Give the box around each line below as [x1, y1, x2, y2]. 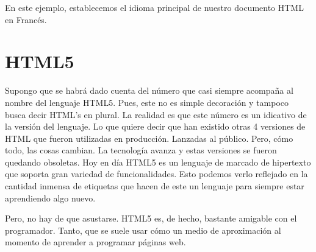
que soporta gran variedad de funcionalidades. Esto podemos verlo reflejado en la [5, 167, 308, 180]
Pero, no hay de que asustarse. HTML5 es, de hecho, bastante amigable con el [5, 212, 297, 225]
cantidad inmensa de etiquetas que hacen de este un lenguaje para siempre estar [5, 180, 304, 192]
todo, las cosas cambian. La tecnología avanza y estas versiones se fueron [5, 144, 277, 156]
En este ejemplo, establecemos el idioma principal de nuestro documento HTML [5, 1, 304, 13]
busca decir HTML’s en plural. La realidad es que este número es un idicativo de [5, 108, 307, 121]
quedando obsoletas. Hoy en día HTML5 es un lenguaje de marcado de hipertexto [5, 155, 311, 168]
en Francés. [5, 13, 47, 26]
